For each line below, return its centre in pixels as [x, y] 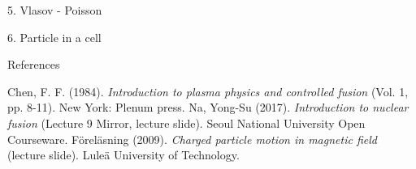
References [34, 64]
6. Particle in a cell [54, 37]
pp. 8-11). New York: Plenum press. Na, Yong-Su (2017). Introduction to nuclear [208, 107]
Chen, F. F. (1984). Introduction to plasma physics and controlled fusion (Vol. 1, [208, 91]
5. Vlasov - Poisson [55, 10]
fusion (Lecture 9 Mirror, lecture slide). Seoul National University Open [186, 123]
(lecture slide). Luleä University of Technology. [123, 155]
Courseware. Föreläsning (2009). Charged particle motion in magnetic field [192, 139]
